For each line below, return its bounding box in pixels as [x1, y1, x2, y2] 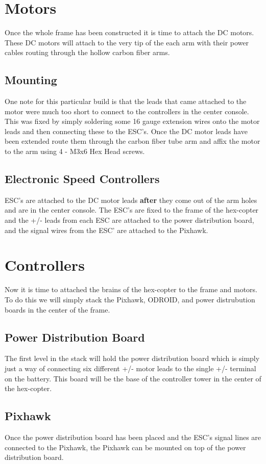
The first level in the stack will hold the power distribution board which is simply [5, 353, 260, 364]
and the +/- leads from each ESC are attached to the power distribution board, [5, 215, 254, 225]
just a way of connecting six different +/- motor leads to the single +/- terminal [5, 363, 256, 373]
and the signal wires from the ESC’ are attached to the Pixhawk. [5, 224, 208, 235]
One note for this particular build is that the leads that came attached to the [5, 96, 247, 107]
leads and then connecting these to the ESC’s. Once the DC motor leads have [5, 125, 248, 136]
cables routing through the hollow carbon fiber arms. [5, 47, 170, 58]
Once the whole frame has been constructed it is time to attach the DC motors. [5, 27, 254, 38]
